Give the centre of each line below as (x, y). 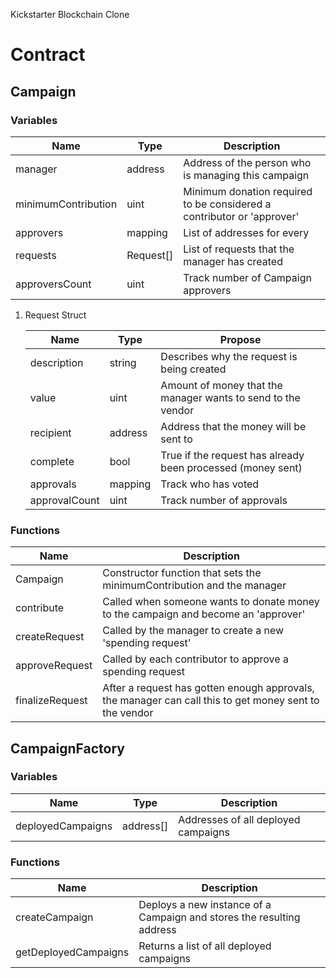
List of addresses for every (246, 232)
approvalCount (64, 500)
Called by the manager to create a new (193, 631)
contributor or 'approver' (241, 216)
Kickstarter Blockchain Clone (70, 14)
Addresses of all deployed (239, 819)
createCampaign (54, 917)
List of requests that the (239, 249)
